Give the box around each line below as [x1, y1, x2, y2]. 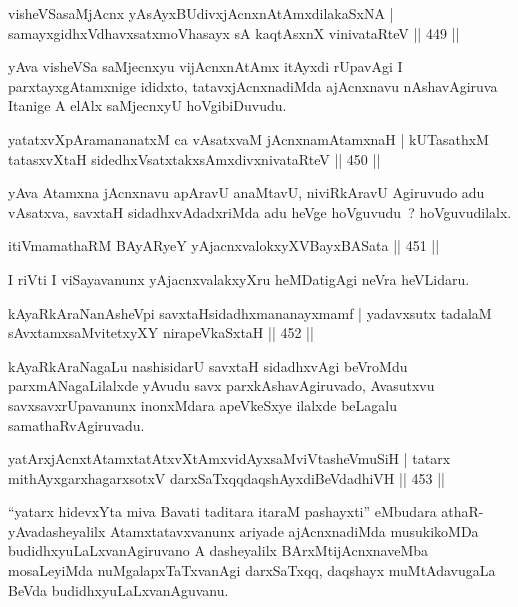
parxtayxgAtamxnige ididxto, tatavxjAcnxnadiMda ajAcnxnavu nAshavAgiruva [8, 75, 498, 96]
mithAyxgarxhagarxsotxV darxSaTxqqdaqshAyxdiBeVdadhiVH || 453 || [8, 467, 445, 488]
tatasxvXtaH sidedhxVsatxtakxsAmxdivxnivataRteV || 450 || [8, 148, 381, 169]
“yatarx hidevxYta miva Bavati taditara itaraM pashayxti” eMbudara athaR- [8, 501, 484, 522]
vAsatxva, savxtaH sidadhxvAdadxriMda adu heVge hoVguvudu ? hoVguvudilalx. [8, 201, 512, 222]
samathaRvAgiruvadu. [8, 414, 145, 435]
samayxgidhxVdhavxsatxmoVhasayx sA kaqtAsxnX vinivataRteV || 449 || [8, 22, 460, 43]
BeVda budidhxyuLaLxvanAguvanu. [8, 579, 229, 600]
